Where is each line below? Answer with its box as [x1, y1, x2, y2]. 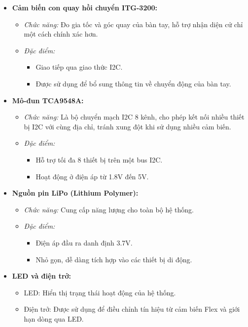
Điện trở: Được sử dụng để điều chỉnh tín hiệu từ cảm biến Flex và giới [24, 304, 240, 314]
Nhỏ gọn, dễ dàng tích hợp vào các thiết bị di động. [35, 254, 192, 264]
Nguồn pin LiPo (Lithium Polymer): [12, 188, 139, 198]
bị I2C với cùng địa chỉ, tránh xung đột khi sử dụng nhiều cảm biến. [24, 121, 231, 131]
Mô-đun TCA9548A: [12, 95, 84, 105]
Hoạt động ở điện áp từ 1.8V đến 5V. [35, 171, 149, 181]
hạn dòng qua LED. [24, 313, 84, 324]
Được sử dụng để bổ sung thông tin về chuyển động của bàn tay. [35, 78, 231, 88]
